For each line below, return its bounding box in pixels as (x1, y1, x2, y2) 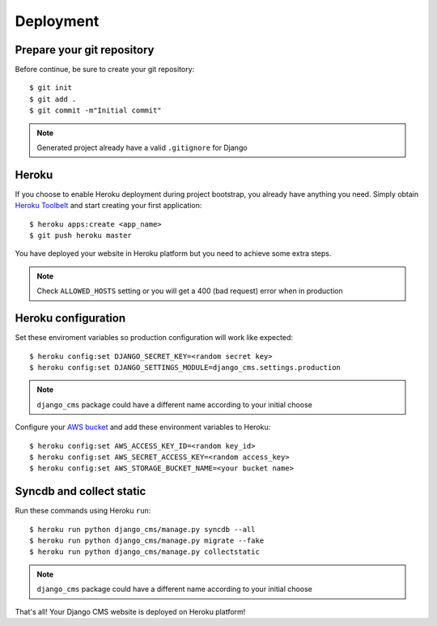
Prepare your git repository (15, 43, 155, 57)
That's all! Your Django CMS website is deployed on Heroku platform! (15, 607, 246, 616)
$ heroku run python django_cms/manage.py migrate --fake (29, 535, 265, 545)
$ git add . (29, 94, 77, 104)
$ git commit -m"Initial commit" (29, 106, 162, 115)
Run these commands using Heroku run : (15, 506, 151, 516)
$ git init (29, 83, 73, 92)
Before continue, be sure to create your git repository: (15, 65, 195, 75)
